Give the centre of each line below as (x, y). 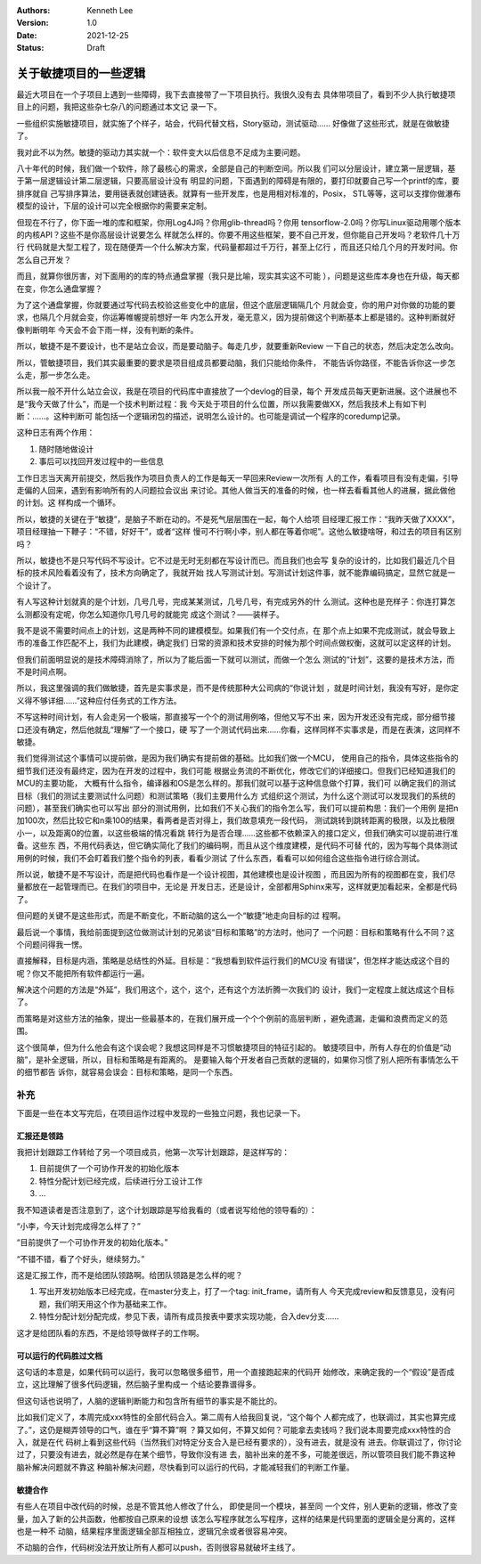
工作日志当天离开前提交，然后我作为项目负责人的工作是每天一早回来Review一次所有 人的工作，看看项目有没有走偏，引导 (237, 477)
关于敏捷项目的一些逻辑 (81, 73)
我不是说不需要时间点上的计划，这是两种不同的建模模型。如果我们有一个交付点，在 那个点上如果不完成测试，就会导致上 (236, 630)
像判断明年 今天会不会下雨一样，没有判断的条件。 (107, 330)
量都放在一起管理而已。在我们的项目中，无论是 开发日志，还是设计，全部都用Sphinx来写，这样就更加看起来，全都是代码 (237, 887)
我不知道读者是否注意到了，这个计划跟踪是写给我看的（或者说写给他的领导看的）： (167, 1210)
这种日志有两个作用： (56, 433)
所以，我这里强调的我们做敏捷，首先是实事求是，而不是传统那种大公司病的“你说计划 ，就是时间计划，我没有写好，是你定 (238, 688)
